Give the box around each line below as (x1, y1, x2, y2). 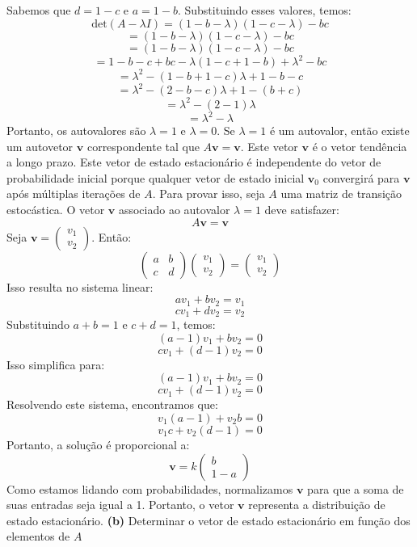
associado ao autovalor (118, 201, 230, 218)
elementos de (6, 528, 70, 545)
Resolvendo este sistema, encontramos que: (6, 396, 218, 413)
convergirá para (322, 169, 400, 186)
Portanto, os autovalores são (6, 122, 146, 139)
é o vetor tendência (312, 137, 407, 154)
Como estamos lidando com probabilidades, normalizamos (6, 480, 293, 497)
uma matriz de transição (280, 185, 402, 202)
